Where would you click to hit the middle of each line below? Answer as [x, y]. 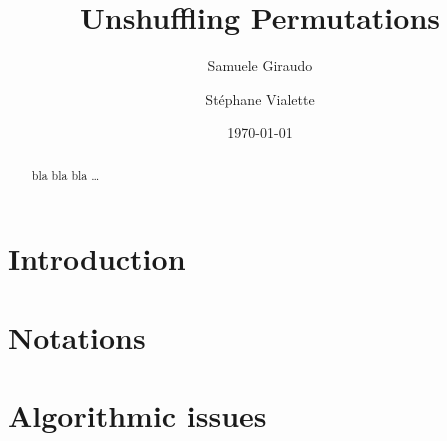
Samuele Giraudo [260, 65]
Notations [77, 336]
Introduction [97, 258]
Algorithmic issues [137, 415]
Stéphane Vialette [260, 98]
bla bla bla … [65, 174]
